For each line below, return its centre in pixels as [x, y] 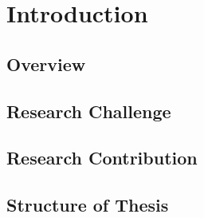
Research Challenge [89, 111]
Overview [46, 63]
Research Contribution [102, 158]
